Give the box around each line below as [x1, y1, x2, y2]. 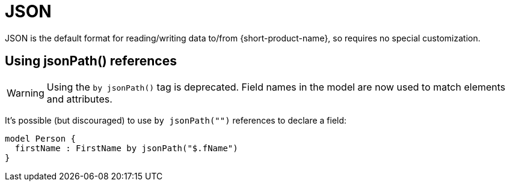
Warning [7, 86, 45, 99]
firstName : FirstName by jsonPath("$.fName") [14, 143, 238, 153]
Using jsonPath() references [5, 53, 177, 69]
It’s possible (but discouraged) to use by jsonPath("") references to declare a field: [5, 115, 347, 125]
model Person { [5, 133, 76, 143]
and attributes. [46, 92, 112, 105]
